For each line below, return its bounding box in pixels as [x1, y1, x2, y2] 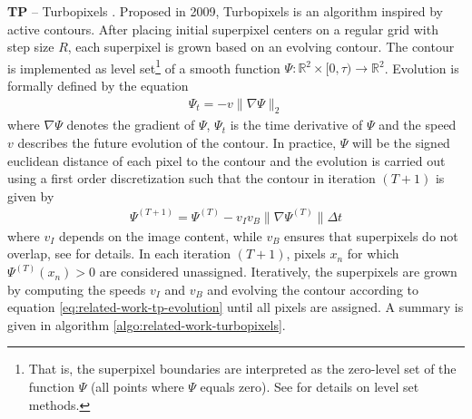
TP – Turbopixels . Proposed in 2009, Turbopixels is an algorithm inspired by [7, 2, 444, 20]
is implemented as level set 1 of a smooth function [7, 55, 280, 77]
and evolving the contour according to [207, 279, 419, 298]
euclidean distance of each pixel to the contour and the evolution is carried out [7, 151, 446, 170]
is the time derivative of [230, 115, 363, 134]
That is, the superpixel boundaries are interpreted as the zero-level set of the [28, 359, 457, 378]
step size [7, 37, 54, 56]
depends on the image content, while [59, 226, 262, 245]
